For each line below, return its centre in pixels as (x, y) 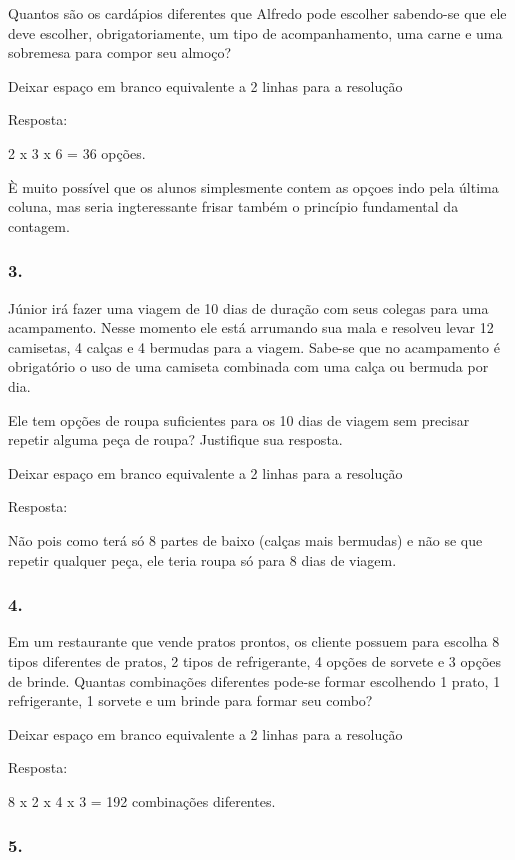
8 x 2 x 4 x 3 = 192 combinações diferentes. (142, 800)
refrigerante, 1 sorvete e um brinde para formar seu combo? (190, 700)
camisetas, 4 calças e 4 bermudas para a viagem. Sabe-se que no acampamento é (254, 346)
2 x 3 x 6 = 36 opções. (77, 152)
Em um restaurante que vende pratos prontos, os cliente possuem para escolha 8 (254, 641)
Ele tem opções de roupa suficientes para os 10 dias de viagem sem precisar (239, 419)
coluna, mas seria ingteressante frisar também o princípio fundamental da (233, 206)
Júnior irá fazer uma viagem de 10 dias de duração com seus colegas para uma (248, 307)
